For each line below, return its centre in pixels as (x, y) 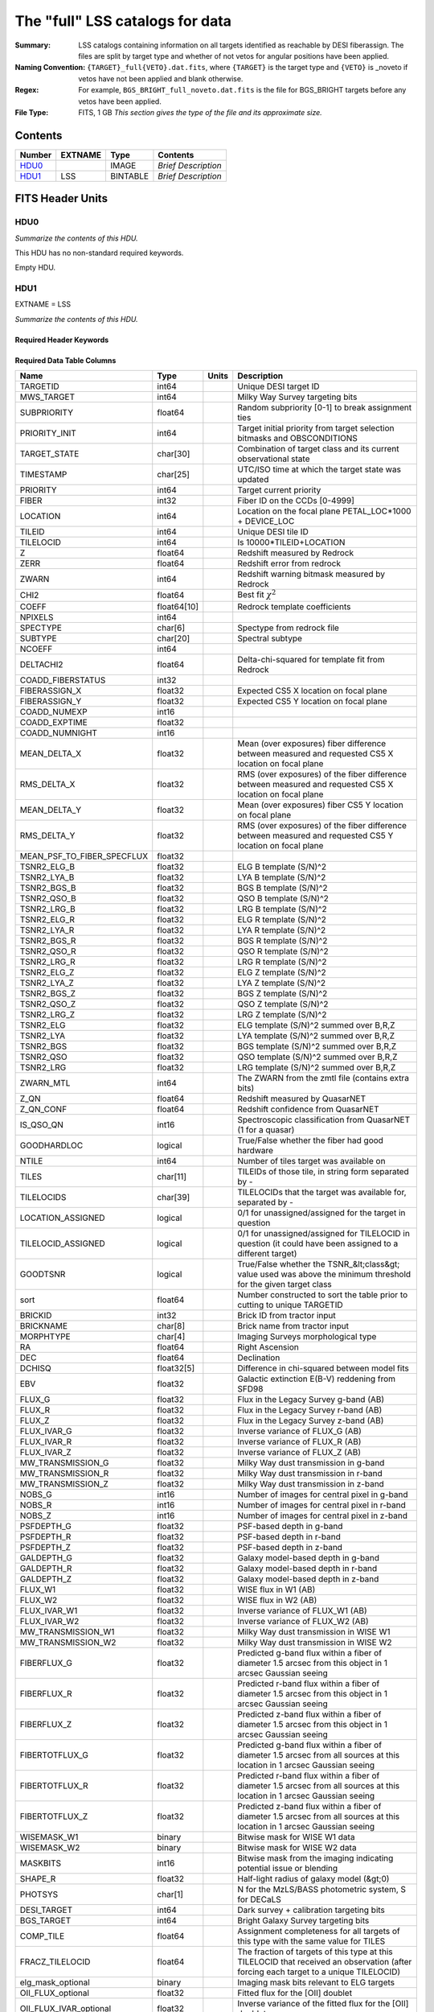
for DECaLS (259, 1899)
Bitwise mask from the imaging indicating (315, 1857)
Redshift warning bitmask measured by (311, 574)
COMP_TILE (42, 1936)
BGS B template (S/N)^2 (283, 888)
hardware (255, 1150)
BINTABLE (129, 175)
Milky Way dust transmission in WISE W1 (314, 1631)
